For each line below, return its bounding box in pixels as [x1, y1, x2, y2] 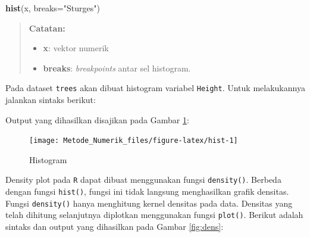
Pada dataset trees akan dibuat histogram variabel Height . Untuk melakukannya [5, 82, 305, 94]
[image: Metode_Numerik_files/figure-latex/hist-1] [29, 136, 238, 145]
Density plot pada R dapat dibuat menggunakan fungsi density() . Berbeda [5, 173, 281, 186]
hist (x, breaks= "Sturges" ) [5, 2, 100, 14]
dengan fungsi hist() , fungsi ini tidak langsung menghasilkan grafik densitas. [5, 185, 289, 198]
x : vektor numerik [43, 42, 109, 54]
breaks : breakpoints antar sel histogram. [43, 61, 191, 74]
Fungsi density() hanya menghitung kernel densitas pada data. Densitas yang [5, 197, 293, 209]
